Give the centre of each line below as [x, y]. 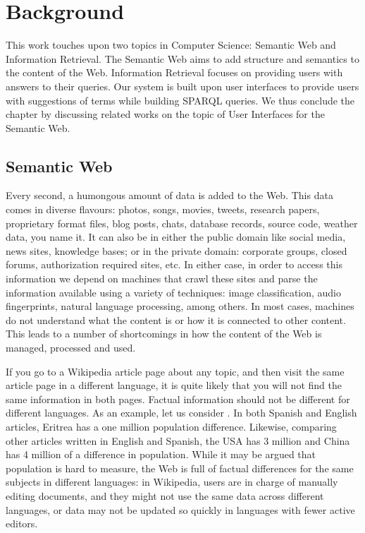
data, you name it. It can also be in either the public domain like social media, [176, 237]
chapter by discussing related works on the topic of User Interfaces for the [165, 114]
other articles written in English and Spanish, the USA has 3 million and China [178, 440]
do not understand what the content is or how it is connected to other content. [176, 319]
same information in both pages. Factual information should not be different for [178, 399]
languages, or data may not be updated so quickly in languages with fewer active [180, 509]
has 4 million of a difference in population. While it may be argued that [161, 454]
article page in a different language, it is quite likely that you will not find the [174, 385]
